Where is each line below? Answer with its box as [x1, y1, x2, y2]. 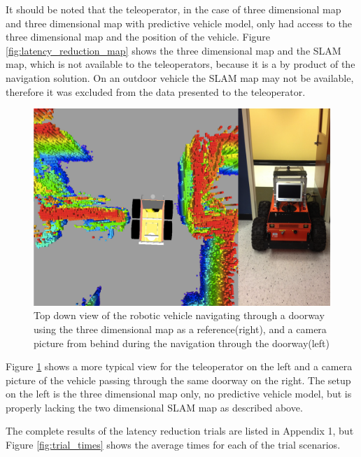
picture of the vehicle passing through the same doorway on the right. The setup [6, 372, 351, 387]
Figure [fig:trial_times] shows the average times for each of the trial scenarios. [6, 437, 341, 452]
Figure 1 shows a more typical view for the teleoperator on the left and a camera [6, 359, 353, 374]
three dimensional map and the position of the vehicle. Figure [6, 29, 271, 44]
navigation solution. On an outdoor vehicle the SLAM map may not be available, [6, 70, 354, 85]
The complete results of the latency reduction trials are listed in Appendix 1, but [6, 423, 354, 438]
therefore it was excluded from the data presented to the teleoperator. [6, 84, 306, 99]
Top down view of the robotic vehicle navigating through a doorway [34, 308, 325, 323]
